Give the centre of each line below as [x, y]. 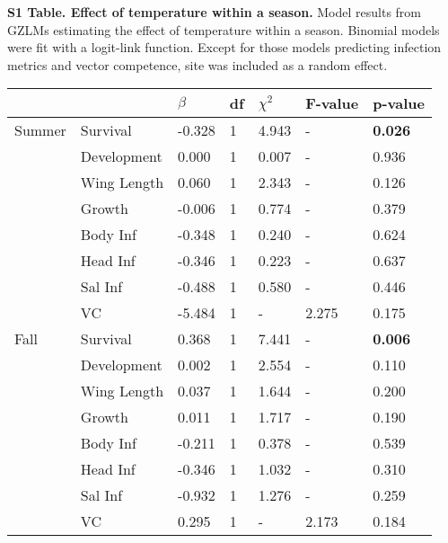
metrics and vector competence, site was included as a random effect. [198, 64]
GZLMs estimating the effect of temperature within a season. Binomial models [224, 29]
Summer [40, 130]
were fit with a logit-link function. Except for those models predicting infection [224, 47]
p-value [399, 103]
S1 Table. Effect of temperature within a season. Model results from [215, 12]
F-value [332, 103]
